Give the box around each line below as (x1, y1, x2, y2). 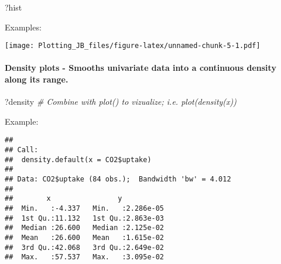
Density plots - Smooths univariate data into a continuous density (5, 61, 276, 74)
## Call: (5, 146, 39, 155)
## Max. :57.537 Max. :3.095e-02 (5, 253, 165, 262)
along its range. (5, 73, 68, 85)
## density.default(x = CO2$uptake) (5, 155, 152, 164)
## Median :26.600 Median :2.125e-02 (5, 224, 165, 232)
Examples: (5, 20, 42, 33)
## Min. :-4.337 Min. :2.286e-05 (5, 204, 165, 213)
